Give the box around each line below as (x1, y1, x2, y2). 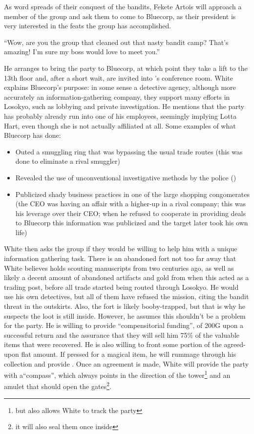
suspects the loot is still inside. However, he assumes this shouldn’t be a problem (4, 310, 246, 321)
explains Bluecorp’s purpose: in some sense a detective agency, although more (4, 82, 236, 92)
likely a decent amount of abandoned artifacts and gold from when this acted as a (4, 272, 249, 282)
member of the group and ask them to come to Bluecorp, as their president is (4, 11, 236, 21)
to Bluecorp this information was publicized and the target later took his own (15, 217, 248, 228)
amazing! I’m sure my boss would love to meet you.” (4, 46, 160, 57)
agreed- (224, 339, 246, 349)
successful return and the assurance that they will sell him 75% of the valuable (4, 329, 240, 340)
